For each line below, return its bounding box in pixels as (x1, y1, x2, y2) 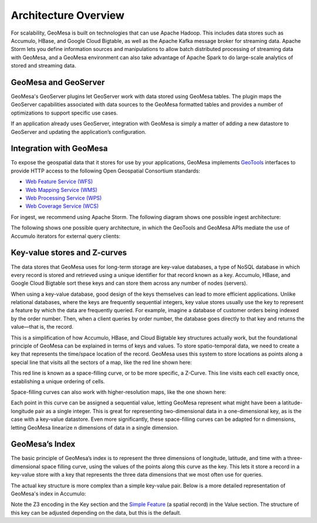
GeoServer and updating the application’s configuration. (11, 128, 147, 135)
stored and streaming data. (11, 62, 76, 69)
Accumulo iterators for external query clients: (11, 232, 120, 239)
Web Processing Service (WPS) (25, 194, 102, 202)
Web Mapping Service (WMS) (25, 186, 98, 193)
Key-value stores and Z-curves (11, 248, 127, 258)
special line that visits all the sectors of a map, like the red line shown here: (11, 359, 192, 366)
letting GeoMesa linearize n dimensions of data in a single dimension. (11, 424, 179, 431)
